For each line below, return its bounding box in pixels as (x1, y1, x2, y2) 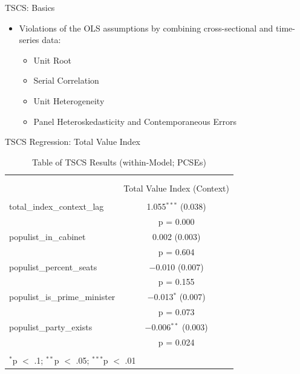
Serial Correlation (33, 74, 99, 87)
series (19, 33, 39, 46)
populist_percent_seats (9, 260, 97, 273)
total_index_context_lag (9, 200, 104, 213)
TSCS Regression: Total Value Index (5, 135, 140, 148)
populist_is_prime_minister (9, 290, 116, 303)
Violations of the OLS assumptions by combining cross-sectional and (19, 21, 273, 34)
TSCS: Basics (5, 1, 55, 13)
